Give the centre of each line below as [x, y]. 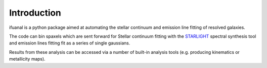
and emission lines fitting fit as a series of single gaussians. [70, 43]
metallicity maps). [27, 59]
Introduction [35, 13]
